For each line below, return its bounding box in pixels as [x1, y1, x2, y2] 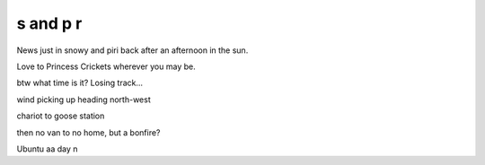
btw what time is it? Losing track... [16, 77, 144, 89]
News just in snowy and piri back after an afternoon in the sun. [16, 45, 249, 56]
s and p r [16, 13, 83, 33]
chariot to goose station [16, 110, 105, 121]
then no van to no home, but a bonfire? [16, 126, 161, 138]
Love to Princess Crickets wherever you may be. [16, 61, 197, 72]
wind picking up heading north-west [16, 94, 152, 105]
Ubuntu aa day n [16, 143, 78, 154]
